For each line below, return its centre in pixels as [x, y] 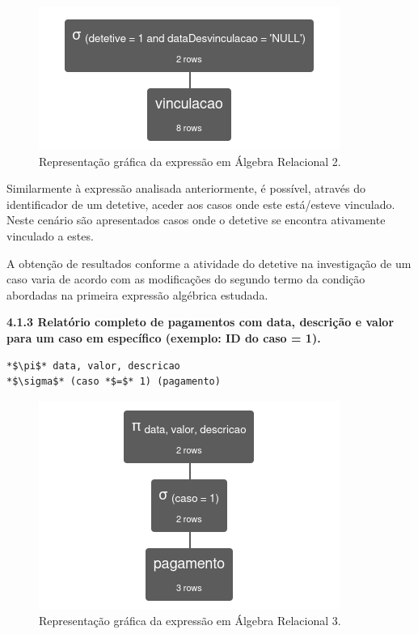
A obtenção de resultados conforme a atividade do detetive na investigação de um [209, 263]
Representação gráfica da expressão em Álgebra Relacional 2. [190, 161]
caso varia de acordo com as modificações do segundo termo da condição [186, 279]
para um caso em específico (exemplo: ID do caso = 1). [164, 337]
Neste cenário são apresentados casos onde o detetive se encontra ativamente [196, 220]
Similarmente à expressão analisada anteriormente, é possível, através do [186, 188]
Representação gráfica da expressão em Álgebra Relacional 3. [190, 621]
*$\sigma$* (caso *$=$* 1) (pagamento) [114, 382]
